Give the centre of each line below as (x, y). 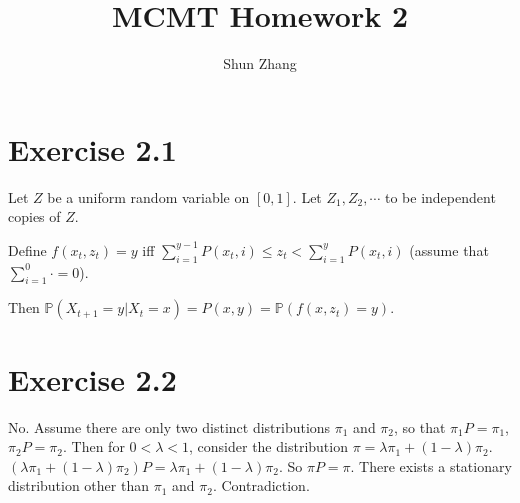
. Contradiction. (261, 485)
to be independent (440, 196)
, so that (420, 426)
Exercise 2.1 (92, 148)
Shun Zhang (260, 63)
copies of (34, 216)
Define (27, 249)
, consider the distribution (268, 446)
